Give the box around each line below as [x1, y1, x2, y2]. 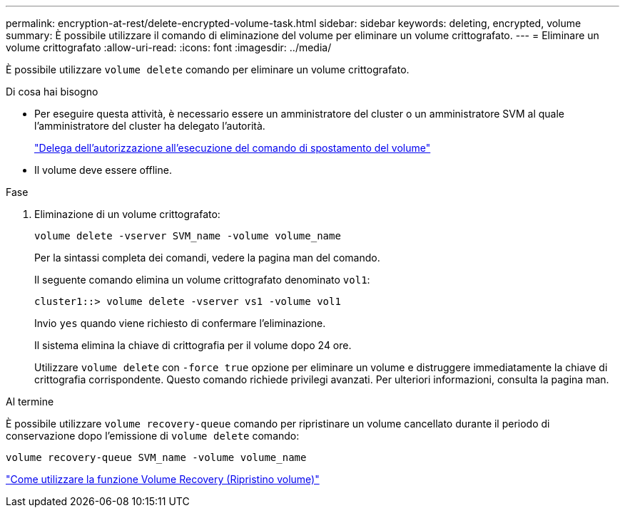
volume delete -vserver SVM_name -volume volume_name [34, 230, 341, 242]
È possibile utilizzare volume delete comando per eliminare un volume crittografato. [6, 63, 410, 76]
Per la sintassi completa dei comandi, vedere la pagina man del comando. [34, 252, 380, 264]
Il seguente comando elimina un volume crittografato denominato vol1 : [34, 274, 370, 286]
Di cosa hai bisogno [6, 85, 98, 98]
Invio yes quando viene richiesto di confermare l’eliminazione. [34, 317, 326, 329]
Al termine [6, 395, 54, 408]
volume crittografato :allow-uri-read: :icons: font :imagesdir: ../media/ [6, 41, 332, 53]
